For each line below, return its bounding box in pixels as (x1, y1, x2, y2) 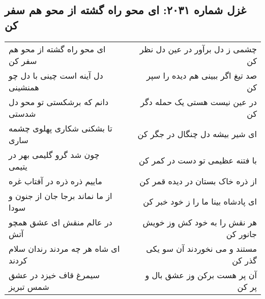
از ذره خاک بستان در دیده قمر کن (139, 175, 257, 187)
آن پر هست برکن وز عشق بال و (145, 269, 257, 281)
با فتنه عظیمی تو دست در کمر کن (139, 154, 257, 167)
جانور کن (226, 227, 257, 240)
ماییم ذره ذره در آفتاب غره (9, 175, 102, 187)
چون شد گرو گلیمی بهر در (9, 148, 100, 160)
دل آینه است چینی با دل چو (9, 69, 103, 81)
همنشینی (9, 81, 39, 93)
